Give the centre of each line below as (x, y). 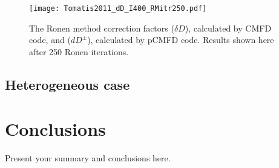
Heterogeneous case (67, 84)
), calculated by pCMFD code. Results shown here (181, 40)
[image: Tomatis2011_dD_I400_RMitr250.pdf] (118, 8)
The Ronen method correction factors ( (102, 28)
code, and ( (50, 40)
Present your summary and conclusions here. (88, 158)
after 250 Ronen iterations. (79, 51)
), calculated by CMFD (228, 28)
